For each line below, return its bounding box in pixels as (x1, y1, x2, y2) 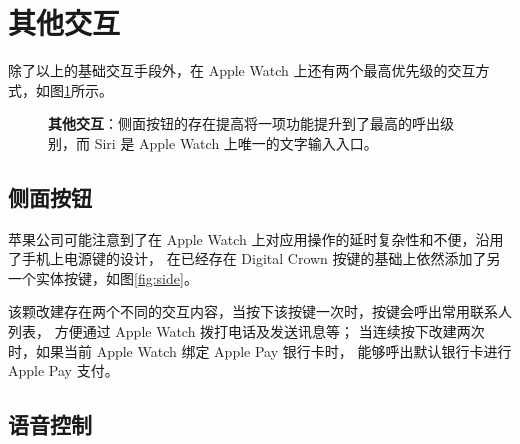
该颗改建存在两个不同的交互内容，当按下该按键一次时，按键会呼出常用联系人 (8, 301, 512, 322)
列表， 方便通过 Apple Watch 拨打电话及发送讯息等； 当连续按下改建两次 (8, 321, 485, 342)
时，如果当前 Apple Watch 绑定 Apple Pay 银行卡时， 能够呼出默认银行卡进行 (8, 340, 512, 361)
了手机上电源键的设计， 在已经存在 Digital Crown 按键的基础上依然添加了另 (8, 248, 501, 269)
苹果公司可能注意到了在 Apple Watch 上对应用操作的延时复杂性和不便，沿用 (8, 228, 504, 249)
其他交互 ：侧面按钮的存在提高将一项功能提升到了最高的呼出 (48, 113, 440, 134)
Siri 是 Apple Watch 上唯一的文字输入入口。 (94, 132, 378, 153)
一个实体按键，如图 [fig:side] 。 (8, 267, 198, 288)
